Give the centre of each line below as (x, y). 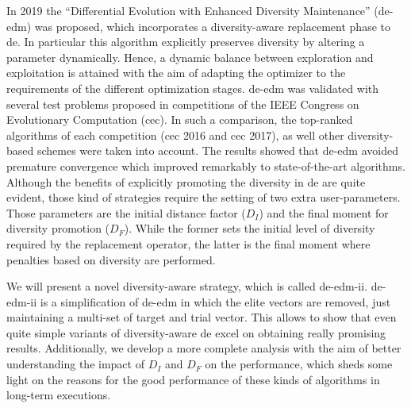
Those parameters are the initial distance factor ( (126, 212)
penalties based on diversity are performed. (111, 259)
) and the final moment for (324, 212)
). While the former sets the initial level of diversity (250, 228)
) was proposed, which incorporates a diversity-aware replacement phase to (208, 26)
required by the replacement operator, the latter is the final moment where (188, 243)
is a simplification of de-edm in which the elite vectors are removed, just (215, 301)
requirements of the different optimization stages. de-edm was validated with (193, 88)
